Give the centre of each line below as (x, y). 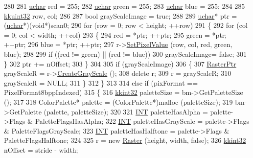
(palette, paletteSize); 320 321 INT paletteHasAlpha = (126, 111)
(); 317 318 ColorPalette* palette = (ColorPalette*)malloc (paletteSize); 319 (118, 102)
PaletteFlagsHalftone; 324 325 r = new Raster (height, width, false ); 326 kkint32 (125, 140)
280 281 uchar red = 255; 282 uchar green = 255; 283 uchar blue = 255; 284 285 (125, 6)
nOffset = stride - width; (41, 149)
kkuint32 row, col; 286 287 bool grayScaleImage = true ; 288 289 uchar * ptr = (121, 15)
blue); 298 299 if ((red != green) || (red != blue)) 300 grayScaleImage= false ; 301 (126, 54)
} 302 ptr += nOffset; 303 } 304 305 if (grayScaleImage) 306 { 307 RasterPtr (120, 63)
